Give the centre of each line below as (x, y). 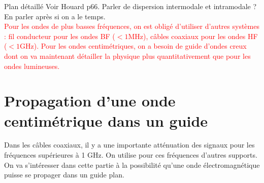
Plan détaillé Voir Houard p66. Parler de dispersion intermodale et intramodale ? (130, 6)
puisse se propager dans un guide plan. (64, 175)
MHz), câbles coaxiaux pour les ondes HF (193, 36)
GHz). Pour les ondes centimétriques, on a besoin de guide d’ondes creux (133, 46)
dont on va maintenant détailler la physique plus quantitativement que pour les (127, 56)
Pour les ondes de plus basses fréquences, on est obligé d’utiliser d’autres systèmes (132, 26)
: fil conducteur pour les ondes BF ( (60, 36)
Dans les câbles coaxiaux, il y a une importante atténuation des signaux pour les (129, 145)
